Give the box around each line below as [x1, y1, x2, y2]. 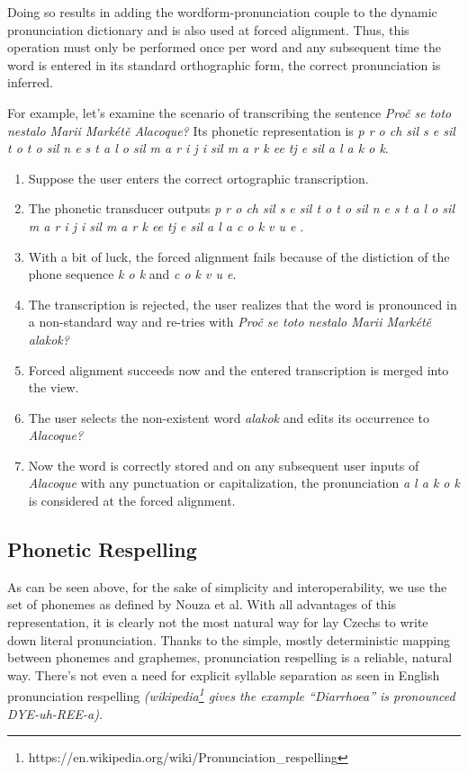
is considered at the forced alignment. [28, 491, 236, 510]
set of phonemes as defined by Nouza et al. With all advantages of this [7, 595, 397, 614]
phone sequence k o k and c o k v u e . [28, 265, 237, 283]
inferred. [7, 73, 54, 92]
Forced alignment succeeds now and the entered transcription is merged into [28, 360, 449, 379]
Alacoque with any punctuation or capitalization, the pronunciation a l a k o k [28, 473, 460, 492]
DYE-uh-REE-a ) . [7, 704, 103, 723]
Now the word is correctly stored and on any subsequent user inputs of [28, 455, 419, 474]
